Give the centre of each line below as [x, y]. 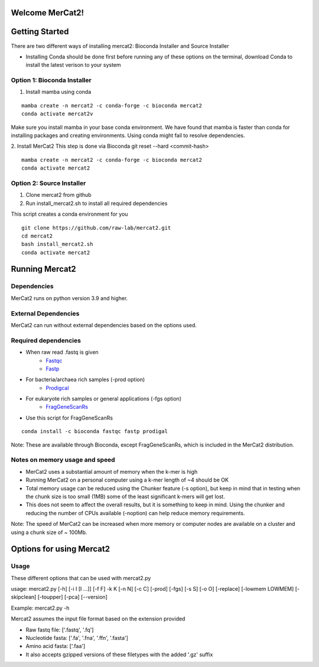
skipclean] [24, 597]
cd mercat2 [37, 236]
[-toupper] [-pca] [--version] [72, 597]
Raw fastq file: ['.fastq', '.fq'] [60, 630]
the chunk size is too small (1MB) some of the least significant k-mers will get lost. [126, 496]
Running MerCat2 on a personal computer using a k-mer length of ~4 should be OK [127, 480]
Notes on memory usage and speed [63, 460]
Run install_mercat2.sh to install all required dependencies [97, 203]
